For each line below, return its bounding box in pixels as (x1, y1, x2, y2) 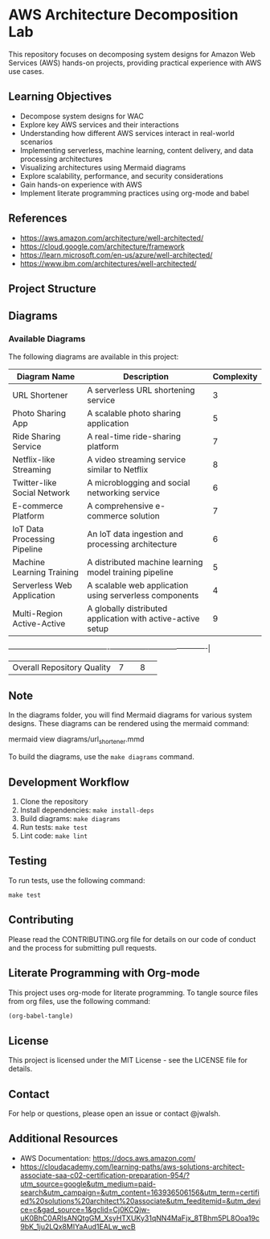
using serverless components (87, 589, 199, 601)
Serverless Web (12, 580, 72, 591)
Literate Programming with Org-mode (8, 966, 201, 980)
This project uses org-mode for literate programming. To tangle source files (8, 988, 259, 997)
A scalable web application (87, 580, 189, 591)
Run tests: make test (19, 823, 88, 832)
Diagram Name (16, 370, 76, 382)
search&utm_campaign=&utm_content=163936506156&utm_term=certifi (19, 1187, 260, 1197)
